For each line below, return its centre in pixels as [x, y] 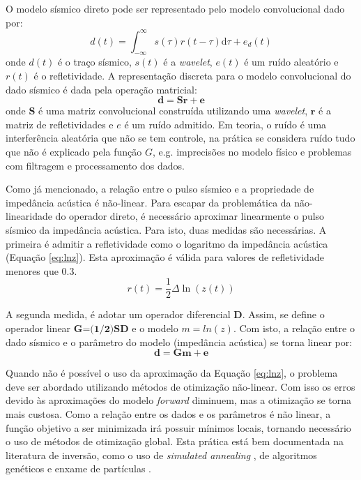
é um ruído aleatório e [291, 62]
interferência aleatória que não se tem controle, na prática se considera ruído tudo [180, 138]
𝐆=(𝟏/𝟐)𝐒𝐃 [101, 330]
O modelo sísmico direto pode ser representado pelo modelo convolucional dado [175, 8]
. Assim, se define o [283, 314]
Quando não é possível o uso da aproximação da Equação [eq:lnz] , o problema [172, 373]
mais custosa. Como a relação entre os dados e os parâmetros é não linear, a [168, 414]
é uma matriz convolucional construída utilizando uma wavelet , [173, 111]
